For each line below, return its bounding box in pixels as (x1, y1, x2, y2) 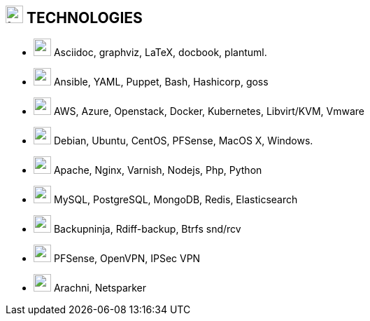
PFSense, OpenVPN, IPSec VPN (53, 252, 201, 265)
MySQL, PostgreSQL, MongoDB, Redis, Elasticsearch (53, 193, 298, 206)
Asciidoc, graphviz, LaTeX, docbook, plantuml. (53, 46, 267, 59)
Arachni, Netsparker (53, 282, 147, 294)
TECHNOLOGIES (26, 9, 143, 27)
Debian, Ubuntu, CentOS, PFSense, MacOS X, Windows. (53, 135, 313, 147)
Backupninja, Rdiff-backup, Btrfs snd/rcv (53, 223, 241, 235)
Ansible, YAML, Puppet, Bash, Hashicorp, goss (53, 76, 269, 88)
